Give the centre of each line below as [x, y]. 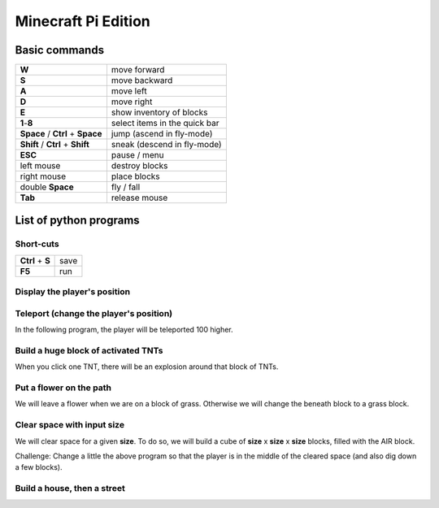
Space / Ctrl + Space [61, 134]
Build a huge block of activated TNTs [89, 350]
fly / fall [126, 187]
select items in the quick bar [165, 124]
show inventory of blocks [159, 112]
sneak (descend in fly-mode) [167, 145]
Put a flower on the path [63, 388]
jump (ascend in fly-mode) [162, 134]
